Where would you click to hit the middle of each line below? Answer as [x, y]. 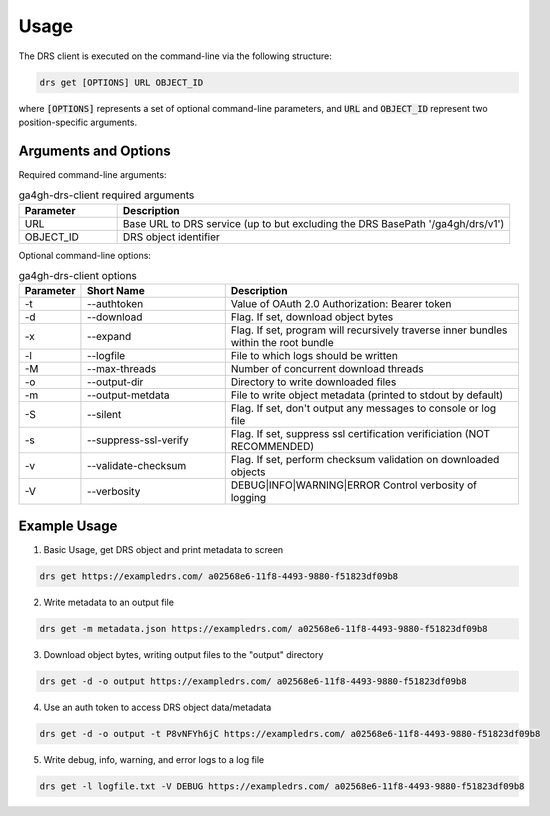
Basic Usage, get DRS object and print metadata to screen [163, 549]
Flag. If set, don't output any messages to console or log [363, 408]
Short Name [115, 291]
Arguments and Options [95, 150]
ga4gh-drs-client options [77, 276]
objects [248, 472]
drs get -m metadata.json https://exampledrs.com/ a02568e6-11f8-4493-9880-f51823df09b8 [264, 628]
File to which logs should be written [314, 356]
